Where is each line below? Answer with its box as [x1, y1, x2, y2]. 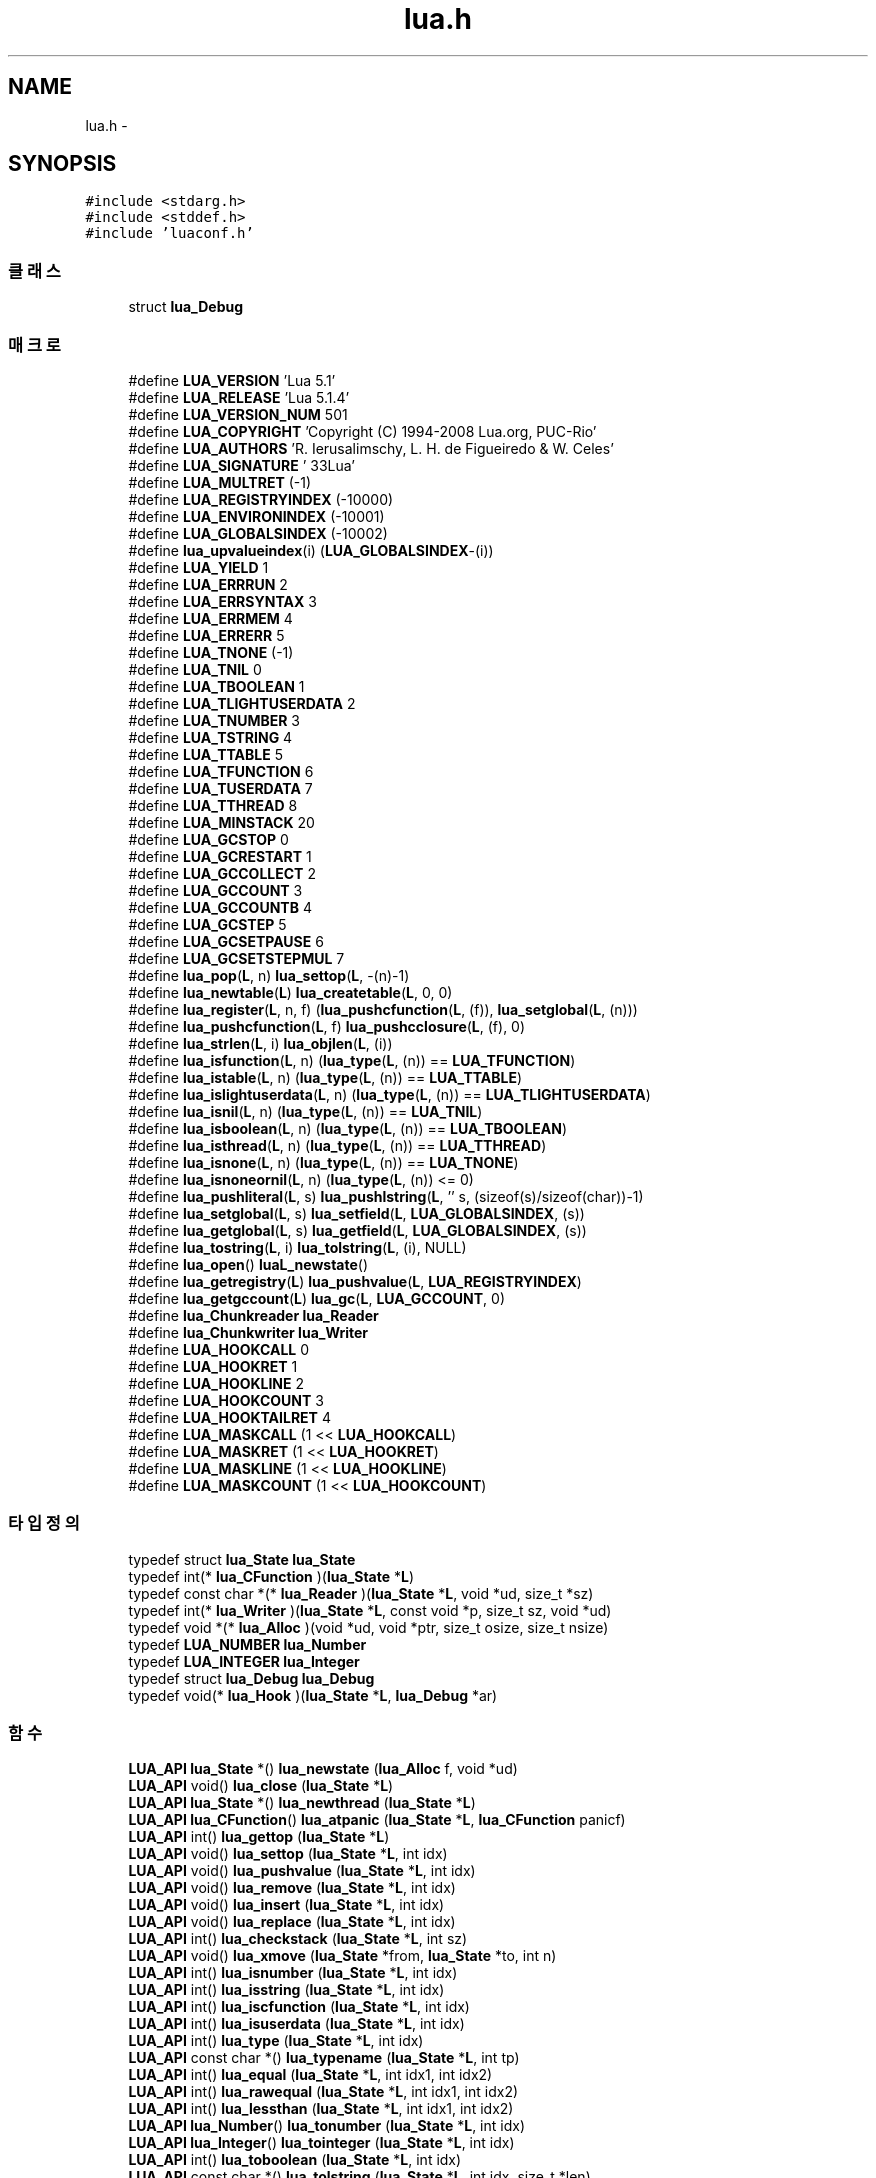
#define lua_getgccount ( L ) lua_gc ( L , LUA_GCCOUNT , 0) [128, 1289, 506, 1307]
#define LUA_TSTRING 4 [128, 728, 293, 746]
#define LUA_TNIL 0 [128, 660, 262, 678]
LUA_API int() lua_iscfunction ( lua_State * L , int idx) [128, 1998, 470, 2016]
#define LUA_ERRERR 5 [128, 626, 285, 644]
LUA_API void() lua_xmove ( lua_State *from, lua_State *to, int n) [128, 1947, 557, 1965]
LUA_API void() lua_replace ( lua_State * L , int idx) [128, 1913, 456, 1931]
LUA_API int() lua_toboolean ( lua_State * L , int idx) [128, 2151, 462, 2169]
